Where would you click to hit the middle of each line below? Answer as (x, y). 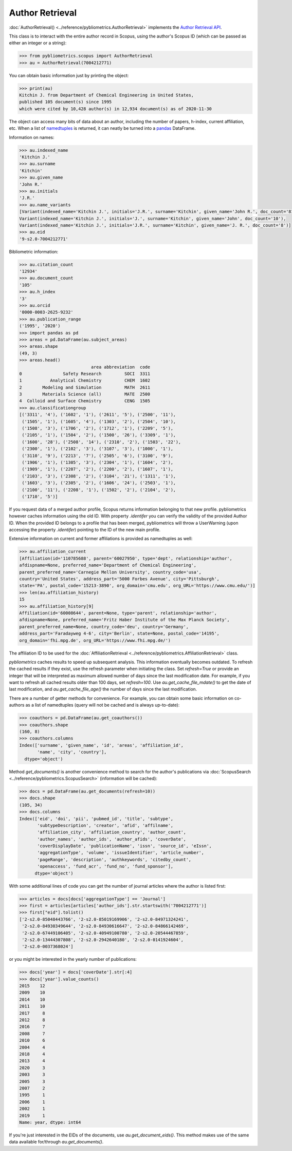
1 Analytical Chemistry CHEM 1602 (85, 381)
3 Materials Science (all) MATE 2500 (85, 394)
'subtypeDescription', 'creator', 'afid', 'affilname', (105, 825)
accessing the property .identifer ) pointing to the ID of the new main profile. (85, 530)
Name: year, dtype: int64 (50, 1122)
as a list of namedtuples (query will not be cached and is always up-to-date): (102, 705)
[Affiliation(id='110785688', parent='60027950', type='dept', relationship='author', (126, 558)
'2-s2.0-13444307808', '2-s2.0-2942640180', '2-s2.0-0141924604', (103, 940)
